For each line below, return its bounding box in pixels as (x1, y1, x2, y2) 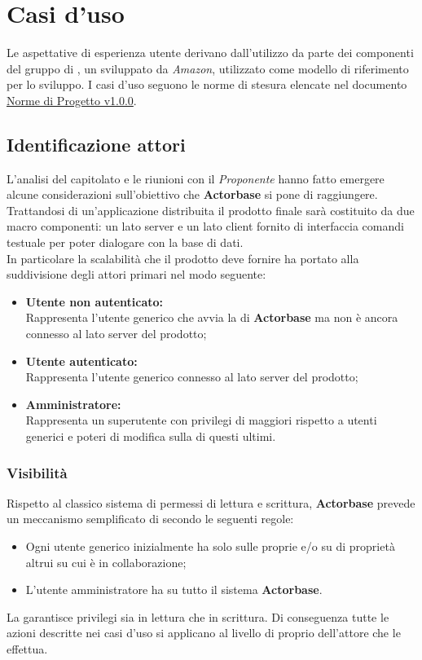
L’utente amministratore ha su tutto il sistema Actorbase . (25, 581, 323, 598)
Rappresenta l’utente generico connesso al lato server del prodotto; (25, 368, 358, 385)
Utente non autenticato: (25, 293, 164, 310)
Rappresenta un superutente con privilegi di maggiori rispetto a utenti (25, 411, 377, 429)
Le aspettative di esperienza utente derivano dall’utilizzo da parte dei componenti (7, 44, 414, 61)
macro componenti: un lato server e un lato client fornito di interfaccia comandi (7, 218, 404, 235)
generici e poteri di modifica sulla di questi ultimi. (25, 428, 276, 445)
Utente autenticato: (25, 352, 138, 369)
